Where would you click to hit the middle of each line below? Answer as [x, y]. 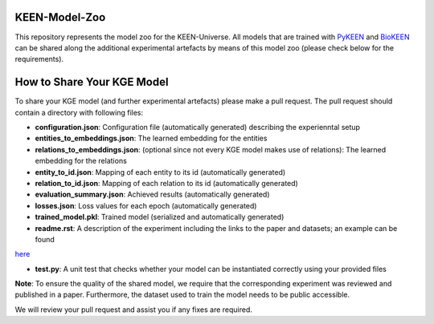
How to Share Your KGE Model [92, 82]
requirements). [39, 59]
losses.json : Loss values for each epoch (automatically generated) [146, 205]
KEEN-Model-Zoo [60, 17]
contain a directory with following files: [79, 112]
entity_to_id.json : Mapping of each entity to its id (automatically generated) [160, 172]
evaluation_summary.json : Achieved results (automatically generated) [152, 194]
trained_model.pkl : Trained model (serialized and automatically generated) [160, 217]
